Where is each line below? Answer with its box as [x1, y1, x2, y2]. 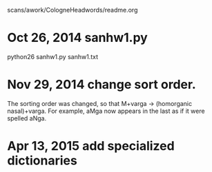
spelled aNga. [7, 114, 47, 122]
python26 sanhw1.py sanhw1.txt [7, 52, 99, 61]
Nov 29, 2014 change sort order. [7, 77, 197, 92]
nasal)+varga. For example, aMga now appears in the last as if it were [7, 107, 205, 115]
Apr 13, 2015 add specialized [7, 138, 175, 154]
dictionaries [7, 153, 77, 169]
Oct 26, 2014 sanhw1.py [7, 30, 148, 45]
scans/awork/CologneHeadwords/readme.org [7, 6, 138, 14]
